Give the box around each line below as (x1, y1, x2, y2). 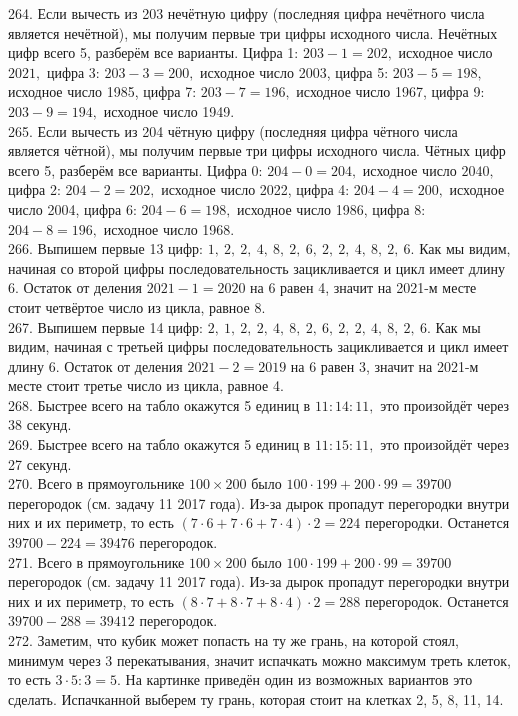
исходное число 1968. (103, 218, 235, 239)
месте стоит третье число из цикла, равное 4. (8, 375, 284, 396)
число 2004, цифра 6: (8, 198, 137, 219)
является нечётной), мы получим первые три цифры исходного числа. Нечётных (8, 22, 498, 43)
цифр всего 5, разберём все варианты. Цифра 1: (8, 42, 299, 63)
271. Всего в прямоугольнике (8, 551, 185, 572)
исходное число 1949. (103, 100, 235, 121)
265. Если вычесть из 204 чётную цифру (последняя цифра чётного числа (8, 120, 458, 141)
